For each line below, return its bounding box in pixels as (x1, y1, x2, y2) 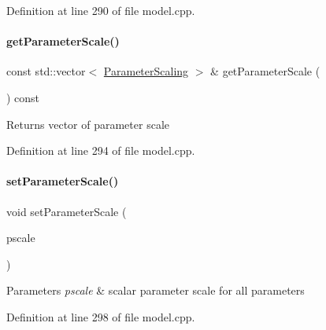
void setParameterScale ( (6, 203, 127, 219)
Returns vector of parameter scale (6, 115, 169, 132)
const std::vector (6, 63, 86, 79)
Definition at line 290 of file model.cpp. (6, 2, 195, 18)
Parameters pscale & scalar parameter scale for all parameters (6, 282, 305, 299)
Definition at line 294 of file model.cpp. (6, 142, 195, 159)
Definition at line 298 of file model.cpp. (6, 308, 195, 324)
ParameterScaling (103, 63, 189, 79)
